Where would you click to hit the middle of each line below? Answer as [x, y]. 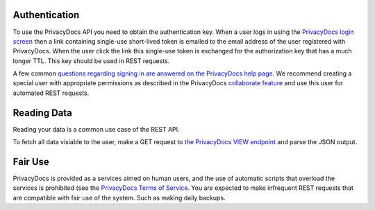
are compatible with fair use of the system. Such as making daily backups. [119, 198]
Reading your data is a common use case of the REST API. [96, 129]
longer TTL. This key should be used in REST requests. [91, 61]
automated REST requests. [51, 93]
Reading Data [43, 113]
